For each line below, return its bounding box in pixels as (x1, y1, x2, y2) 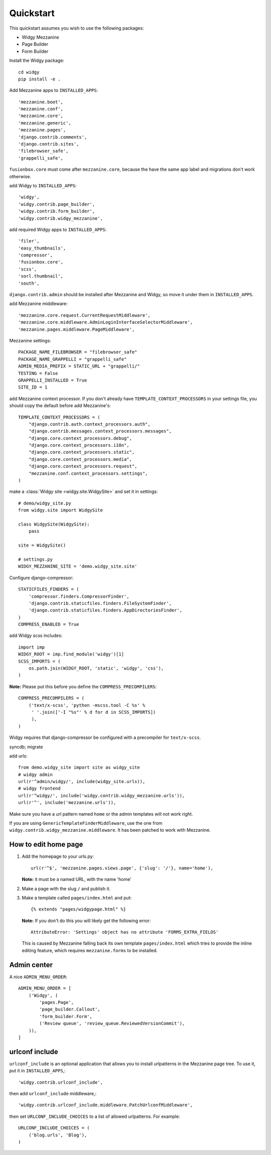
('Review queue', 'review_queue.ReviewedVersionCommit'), (39, 1020, 185, 1026)
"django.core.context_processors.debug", (28, 435, 132, 441)
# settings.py (18, 556, 53, 562)
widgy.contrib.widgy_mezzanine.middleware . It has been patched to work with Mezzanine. (9, 827, 211, 833)
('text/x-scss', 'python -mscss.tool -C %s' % (28, 702, 146, 708)
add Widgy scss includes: (9, 632, 63, 638)
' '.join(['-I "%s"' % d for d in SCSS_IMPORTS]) (31, 709, 156, 715)
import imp (18, 644, 45, 650)
